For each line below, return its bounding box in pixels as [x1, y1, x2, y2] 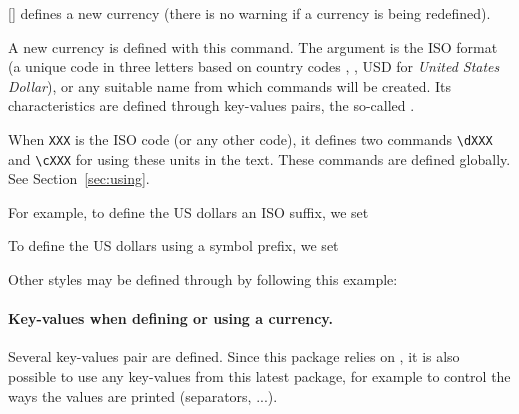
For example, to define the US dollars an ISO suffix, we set [8, 201, 369, 222]
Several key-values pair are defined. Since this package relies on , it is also [8, 346, 460, 367]
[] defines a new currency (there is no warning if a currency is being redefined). [8, 3, 491, 23]
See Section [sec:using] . [8, 168, 150, 189]
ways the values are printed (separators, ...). [8, 385, 278, 406]
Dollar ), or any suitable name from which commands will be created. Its [8, 75, 452, 96]
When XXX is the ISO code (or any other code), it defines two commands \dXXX [8, 128, 493, 149]
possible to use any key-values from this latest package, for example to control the [8, 366, 511, 387]
